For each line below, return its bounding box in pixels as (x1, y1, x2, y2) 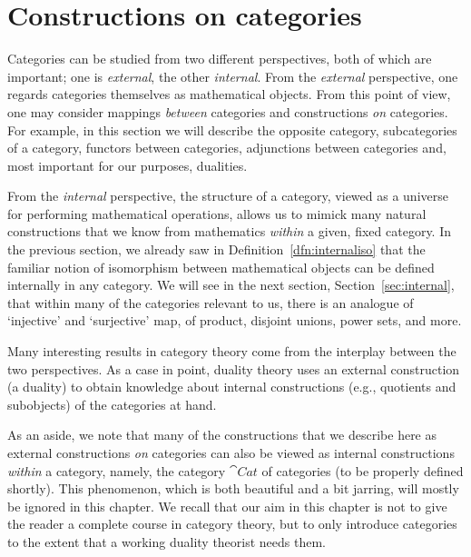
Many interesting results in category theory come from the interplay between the (7, 342, 456, 361)
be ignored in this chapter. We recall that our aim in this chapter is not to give (7, 496, 447, 515)
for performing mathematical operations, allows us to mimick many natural (7, 204, 427, 223)
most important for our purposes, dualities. (7, 155, 248, 174)
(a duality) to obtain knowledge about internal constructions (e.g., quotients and (7, 377, 456, 396)
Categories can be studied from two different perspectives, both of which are (7, 49, 432, 68)
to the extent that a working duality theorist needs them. (7, 532, 327, 551)
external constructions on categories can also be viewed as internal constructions (7, 443, 455, 462)
